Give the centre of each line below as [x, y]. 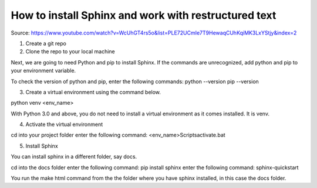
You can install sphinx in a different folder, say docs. [74, 157]
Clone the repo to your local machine [70, 52]
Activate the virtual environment [64, 124]
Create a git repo [46, 43]
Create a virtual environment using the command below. [93, 92]
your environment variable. [43, 71]
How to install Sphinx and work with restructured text [144, 15]
